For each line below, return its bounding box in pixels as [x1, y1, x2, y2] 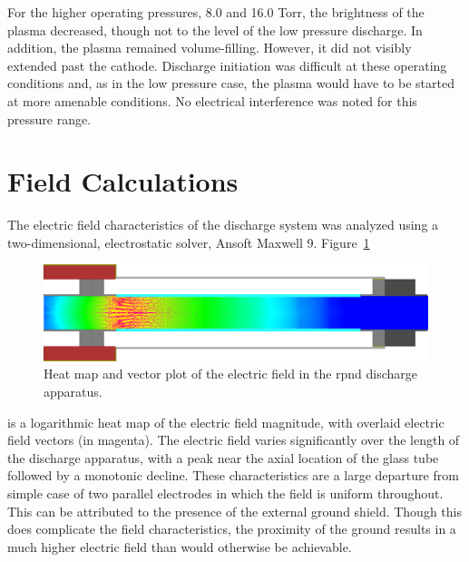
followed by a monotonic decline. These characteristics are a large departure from [7, 466, 459, 485]
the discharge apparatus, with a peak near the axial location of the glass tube [7, 448, 439, 467]
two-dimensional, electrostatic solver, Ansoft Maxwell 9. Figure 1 [7, 232, 370, 251]
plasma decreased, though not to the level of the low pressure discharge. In [7, 20, 423, 39]
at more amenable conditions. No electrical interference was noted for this [7, 91, 417, 110]
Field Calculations [7, 163, 239, 200]
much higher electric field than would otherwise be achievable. [7, 537, 352, 556]
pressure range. [7, 109, 92, 128]
